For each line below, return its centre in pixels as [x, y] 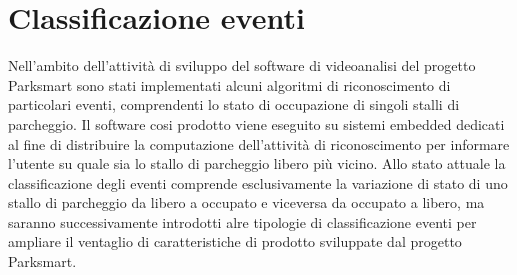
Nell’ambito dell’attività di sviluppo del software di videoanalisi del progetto [242, 65]
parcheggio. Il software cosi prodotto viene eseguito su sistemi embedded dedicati [256, 123]
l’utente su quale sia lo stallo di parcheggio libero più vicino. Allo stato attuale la [257, 163]
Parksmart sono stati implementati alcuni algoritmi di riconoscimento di [229, 84]
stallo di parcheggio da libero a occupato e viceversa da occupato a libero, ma [246, 202]
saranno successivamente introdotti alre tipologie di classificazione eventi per [242, 221]
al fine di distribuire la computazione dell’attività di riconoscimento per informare [259, 143]
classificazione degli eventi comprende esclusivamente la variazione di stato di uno [258, 182]
